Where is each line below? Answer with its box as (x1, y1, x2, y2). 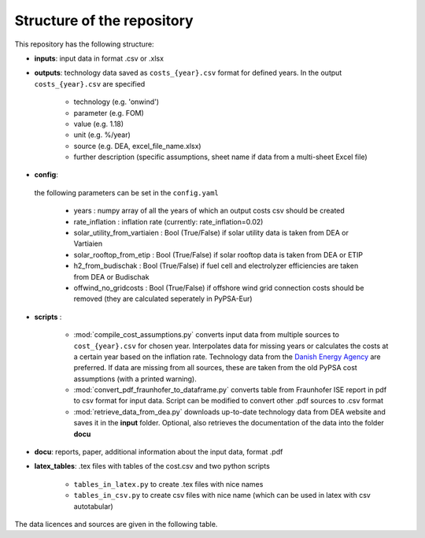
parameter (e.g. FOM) (73, 108, 145, 117)
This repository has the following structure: (14, 39, 154, 49)
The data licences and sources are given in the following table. (14, 520, 218, 529)
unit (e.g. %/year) (73, 130, 131, 139)
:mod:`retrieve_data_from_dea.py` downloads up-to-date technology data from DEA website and (73, 406, 386, 417)
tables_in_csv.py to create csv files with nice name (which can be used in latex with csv (73, 491, 371, 500)
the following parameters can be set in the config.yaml (34, 187, 220, 197)
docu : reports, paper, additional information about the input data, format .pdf (34, 447, 283, 457)
